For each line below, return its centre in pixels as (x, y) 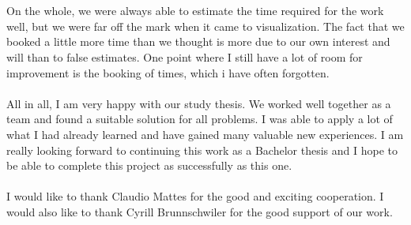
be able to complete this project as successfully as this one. (149, 165)
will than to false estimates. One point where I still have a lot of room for (185, 56)
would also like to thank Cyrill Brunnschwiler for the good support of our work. (200, 211)
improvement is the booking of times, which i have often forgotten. (168, 72)
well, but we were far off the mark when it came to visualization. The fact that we (205, 26)
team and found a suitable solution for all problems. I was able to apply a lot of (200, 119)
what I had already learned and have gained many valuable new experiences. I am (205, 134)
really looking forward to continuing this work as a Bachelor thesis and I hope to (202, 150)
